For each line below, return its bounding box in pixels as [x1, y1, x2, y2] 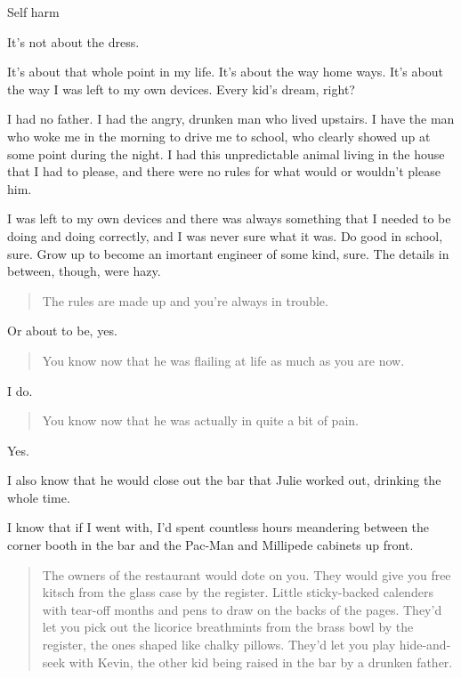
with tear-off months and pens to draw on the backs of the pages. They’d [42, 600, 442, 618]
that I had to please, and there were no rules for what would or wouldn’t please [7, 162, 441, 181]
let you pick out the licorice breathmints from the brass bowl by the [42, 617, 414, 636]
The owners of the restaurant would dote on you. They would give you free [42, 565, 451, 584]
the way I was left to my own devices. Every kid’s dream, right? [7, 79, 355, 98]
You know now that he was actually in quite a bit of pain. [42, 411, 359, 430]
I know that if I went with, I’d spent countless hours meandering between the [7, 518, 430, 537]
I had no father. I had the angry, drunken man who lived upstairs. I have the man [7, 109, 455, 128]
